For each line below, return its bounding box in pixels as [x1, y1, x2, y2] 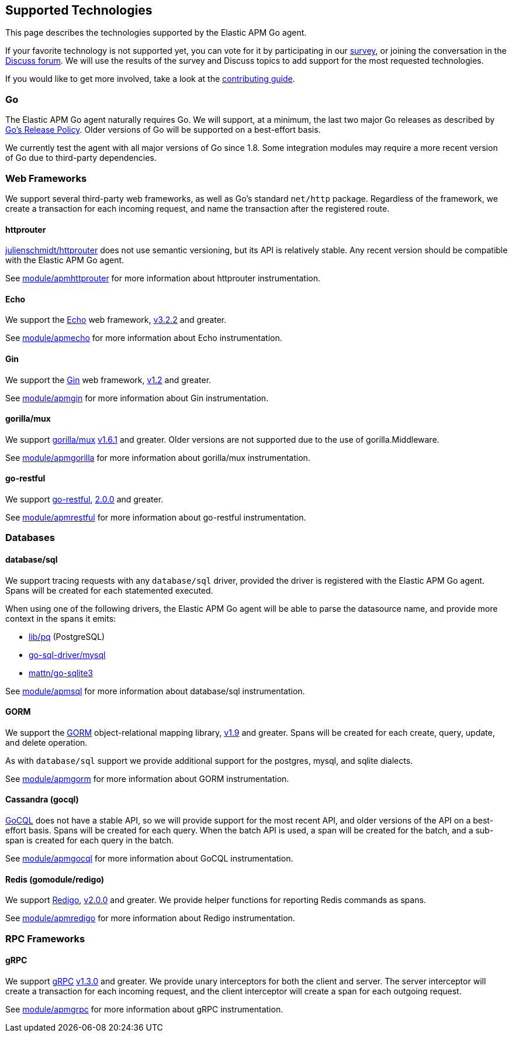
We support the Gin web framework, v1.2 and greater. [5, 374, 212, 385]
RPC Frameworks [5, 932, 85, 945]
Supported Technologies [5, 3, 153, 18]
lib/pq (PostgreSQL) [29, 631, 105, 642]
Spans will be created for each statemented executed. [5, 585, 213, 595]
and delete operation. [5, 737, 88, 747]
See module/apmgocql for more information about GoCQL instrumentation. [5, 853, 293, 864]
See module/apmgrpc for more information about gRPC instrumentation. [5, 1004, 283, 1014]
